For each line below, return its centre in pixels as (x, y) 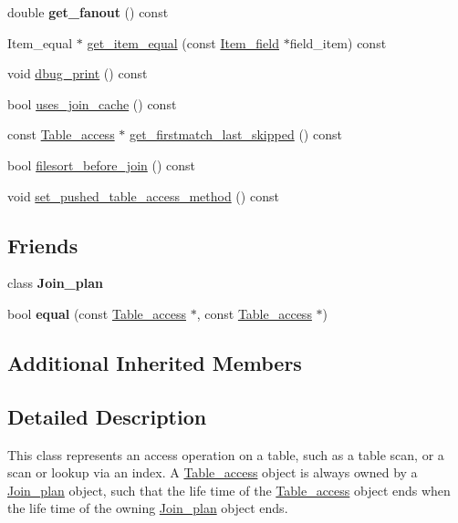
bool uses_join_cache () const (92, 103)
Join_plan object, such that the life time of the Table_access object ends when (229, 490)
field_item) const (338, 42)
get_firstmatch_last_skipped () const (236, 134)
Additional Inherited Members (155, 362)
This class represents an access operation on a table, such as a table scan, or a (226, 454)
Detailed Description (107, 416)
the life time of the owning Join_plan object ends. (148, 508)
